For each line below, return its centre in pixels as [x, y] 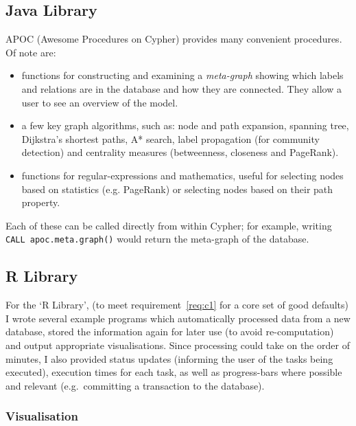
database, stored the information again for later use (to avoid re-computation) [170, 332]
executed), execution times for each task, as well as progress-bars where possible [174, 372]
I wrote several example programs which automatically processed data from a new [178, 318]
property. [41, 202]
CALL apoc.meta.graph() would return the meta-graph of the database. [157, 239]
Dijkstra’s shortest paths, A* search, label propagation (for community [170, 138]
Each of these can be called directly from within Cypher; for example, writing [169, 225]
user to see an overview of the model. [100, 102]
